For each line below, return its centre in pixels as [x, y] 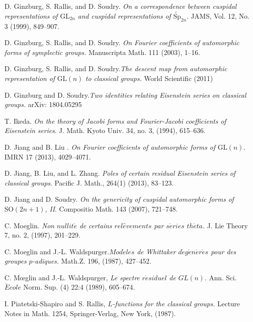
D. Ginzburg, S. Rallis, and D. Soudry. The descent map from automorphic [116, 68]
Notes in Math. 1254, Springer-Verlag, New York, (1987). [90, 313]
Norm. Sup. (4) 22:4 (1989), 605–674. [79, 287]
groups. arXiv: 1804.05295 [43, 104]
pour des [223, 251]
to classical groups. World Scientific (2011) [149, 78]
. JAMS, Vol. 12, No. [218, 15]
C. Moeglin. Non [29, 225]
